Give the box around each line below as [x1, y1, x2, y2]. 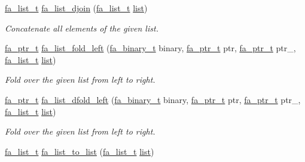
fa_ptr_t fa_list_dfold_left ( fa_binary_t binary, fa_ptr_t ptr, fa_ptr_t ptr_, [5, 93, 301, 105]
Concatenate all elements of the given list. [5, 21, 158, 34]
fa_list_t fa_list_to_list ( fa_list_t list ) [5, 145, 154, 157]
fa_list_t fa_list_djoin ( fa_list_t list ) [5, 2, 148, 14]
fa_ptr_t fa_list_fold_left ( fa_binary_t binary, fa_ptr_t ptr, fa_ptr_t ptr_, [5, 42, 296, 54]
